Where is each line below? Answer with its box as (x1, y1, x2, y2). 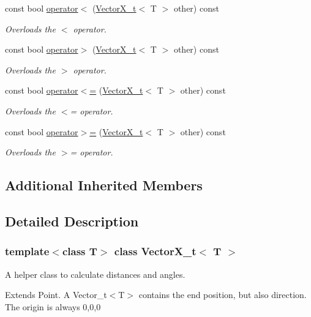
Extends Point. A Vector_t (5, 288, 107, 301)
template (5, 244, 50, 259)
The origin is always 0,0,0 (5, 300, 101, 313)
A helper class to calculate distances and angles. (5, 267, 185, 280)
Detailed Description (5, 211, 139, 230)
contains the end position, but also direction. (138, 288, 307, 301)
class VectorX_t (114, 244, 197, 259)
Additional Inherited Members (5, 176, 203, 195)
